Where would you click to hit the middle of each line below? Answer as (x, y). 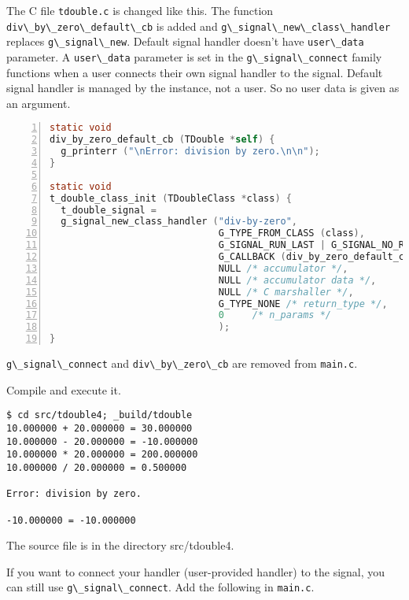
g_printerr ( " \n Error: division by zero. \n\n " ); (190, 152)
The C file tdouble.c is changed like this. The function (140, 10)
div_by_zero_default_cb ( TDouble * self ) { (162, 140)
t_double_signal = (109, 210)
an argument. (39, 103)
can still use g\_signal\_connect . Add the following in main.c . (160, 587)
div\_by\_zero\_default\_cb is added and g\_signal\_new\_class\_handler (199, 26)
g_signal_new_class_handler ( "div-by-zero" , (179, 222)
